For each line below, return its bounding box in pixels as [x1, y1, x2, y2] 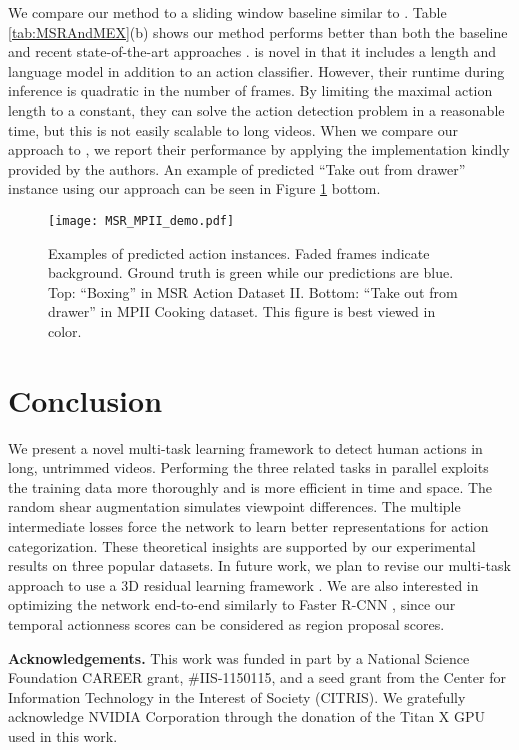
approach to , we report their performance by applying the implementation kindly [8, 139, 510, 160]
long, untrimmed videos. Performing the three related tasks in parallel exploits [8, 457, 489, 478]
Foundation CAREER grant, [8, 667, 184, 688]
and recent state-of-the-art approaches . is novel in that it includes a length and [8, 41, 497, 62]
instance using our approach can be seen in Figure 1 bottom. [8, 178, 381, 199]
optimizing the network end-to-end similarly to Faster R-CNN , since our [8, 594, 456, 615]
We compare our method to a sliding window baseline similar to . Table [8, 2, 447, 22]
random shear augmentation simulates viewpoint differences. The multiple [8, 496, 461, 517]
